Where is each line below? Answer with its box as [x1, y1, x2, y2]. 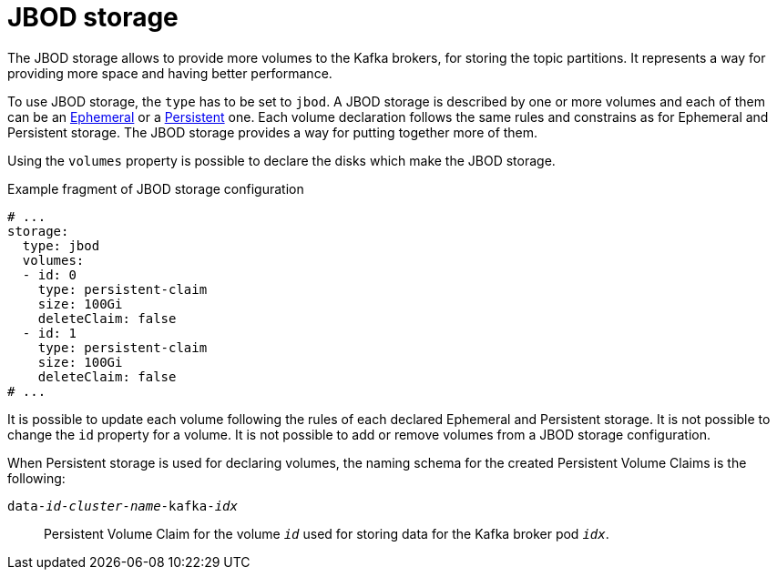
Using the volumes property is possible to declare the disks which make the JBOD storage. [7, 152, 556, 168]
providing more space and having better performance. [7, 65, 332, 81]
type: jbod [22, 238, 100, 253]
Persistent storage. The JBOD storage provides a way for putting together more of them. [7, 124, 538, 140]
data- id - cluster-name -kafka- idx [7, 498, 238, 513]
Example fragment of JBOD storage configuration [7, 180, 304, 197]
